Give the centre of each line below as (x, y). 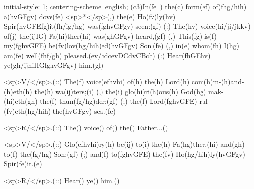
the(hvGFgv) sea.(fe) (84, 110)
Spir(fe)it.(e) (23, 163)
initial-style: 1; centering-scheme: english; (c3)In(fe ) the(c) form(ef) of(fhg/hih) (125, 6)
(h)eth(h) (18, 91)
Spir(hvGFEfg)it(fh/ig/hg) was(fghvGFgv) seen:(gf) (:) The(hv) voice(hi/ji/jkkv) (127, 26)
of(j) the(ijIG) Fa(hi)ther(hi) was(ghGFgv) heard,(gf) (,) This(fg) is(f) (110, 35)
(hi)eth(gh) (21, 101)
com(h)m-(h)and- (218, 82)
